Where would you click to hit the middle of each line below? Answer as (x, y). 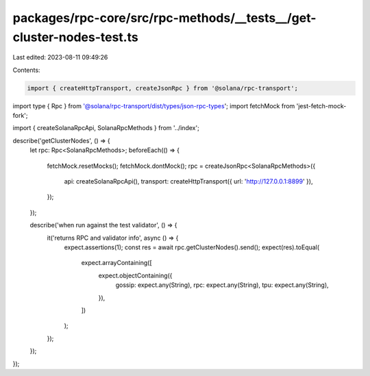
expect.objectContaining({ (135, 275)
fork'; (20, 116)
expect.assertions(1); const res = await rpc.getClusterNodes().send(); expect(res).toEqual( (192, 247)
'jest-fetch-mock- (321, 105)
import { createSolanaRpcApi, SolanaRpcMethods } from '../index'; (106, 128)
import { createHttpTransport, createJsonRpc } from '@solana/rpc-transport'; (162, 88)
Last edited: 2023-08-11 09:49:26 (60, 58)
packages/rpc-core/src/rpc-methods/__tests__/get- (164, 18)
